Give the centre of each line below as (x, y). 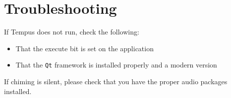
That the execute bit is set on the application (85, 48)
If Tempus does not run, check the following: (72, 32)
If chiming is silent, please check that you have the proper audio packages (116, 81)
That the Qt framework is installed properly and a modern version (116, 65)
